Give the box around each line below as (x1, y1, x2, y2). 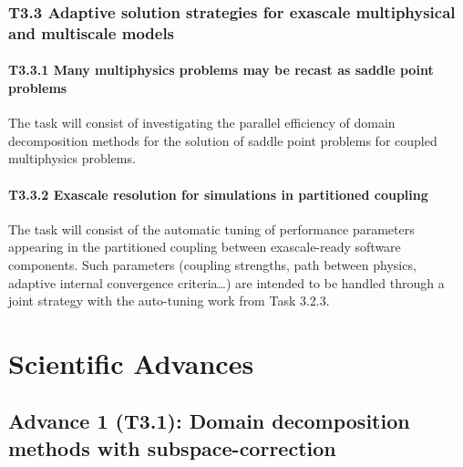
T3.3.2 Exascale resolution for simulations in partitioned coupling (8, 184, 428, 203)
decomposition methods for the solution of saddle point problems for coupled (8, 130, 437, 150)
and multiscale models (8, 21, 175, 44)
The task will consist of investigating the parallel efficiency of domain (8, 113, 396, 132)
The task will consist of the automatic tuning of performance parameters (8, 219, 415, 238)
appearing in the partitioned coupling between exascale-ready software (8, 237, 401, 256)
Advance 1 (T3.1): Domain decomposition (8, 407, 410, 435)
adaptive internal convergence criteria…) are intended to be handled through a (8, 273, 445, 292)
